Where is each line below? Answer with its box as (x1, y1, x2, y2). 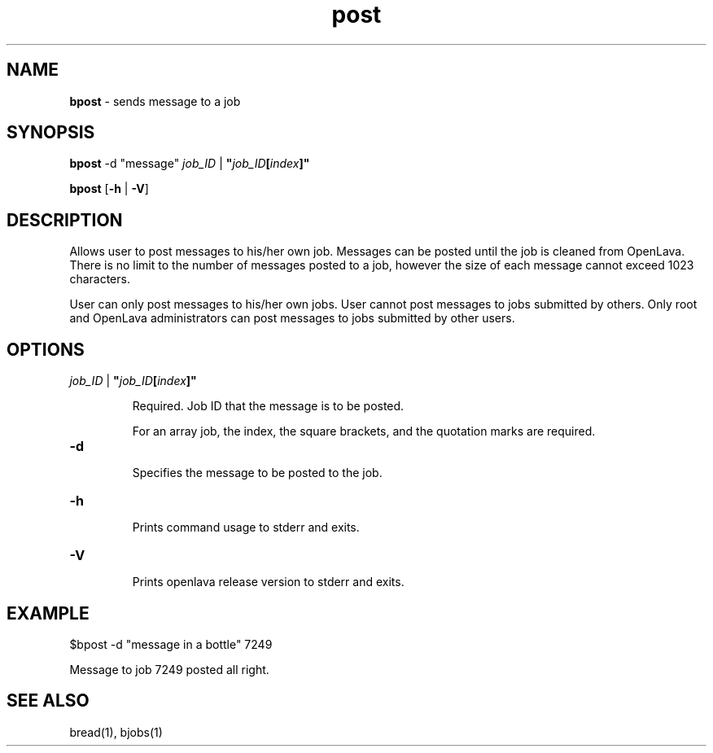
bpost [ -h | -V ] (69, 182, 149, 196)
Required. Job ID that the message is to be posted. (132, 399, 405, 414)
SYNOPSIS (7, 122, 95, 143)
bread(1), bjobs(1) (69, 725, 163, 739)
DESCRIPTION (7, 209, 123, 230)
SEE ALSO (7, 690, 90, 711)
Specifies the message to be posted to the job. (132, 466, 383, 480)
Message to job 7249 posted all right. (69, 662, 269, 676)
